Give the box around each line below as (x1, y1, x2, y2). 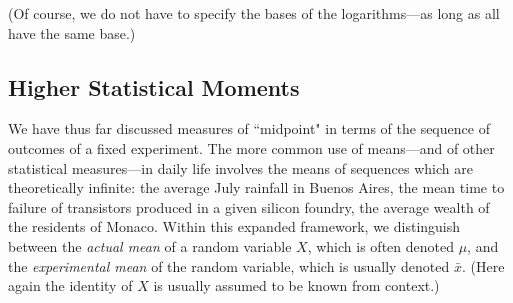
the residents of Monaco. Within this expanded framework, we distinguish (8, 216, 461, 237)
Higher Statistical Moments (8, 71, 300, 102)
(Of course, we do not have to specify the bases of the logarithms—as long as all (8, 3, 500, 23)
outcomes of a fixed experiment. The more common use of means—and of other (8, 137, 495, 158)
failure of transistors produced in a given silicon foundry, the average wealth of (8, 196, 490, 217)
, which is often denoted (307, 235, 454, 256)
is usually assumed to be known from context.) (153, 275, 440, 296)
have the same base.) (8, 22, 136, 43)
